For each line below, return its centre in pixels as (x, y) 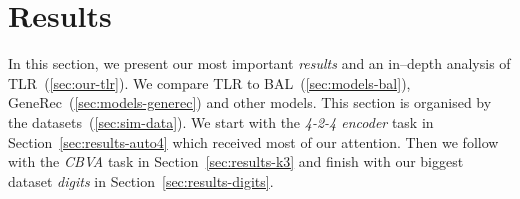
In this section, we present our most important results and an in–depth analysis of (259, 63)
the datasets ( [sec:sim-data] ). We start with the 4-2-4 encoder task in (221, 121)
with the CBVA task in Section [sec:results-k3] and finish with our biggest (236, 161)
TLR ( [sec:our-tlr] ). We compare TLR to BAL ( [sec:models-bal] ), (209, 82)
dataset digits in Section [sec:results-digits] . (141, 180)
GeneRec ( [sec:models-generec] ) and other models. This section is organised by (250, 102)
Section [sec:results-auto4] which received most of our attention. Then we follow (253, 141)
